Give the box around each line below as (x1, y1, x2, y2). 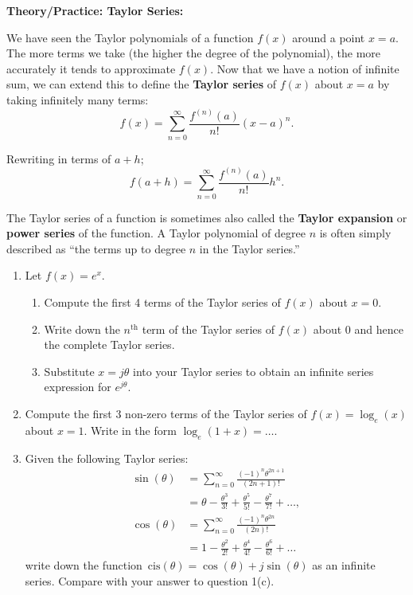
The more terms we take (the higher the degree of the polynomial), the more (6, 45, 380, 61)
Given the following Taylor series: (25, 449, 189, 466)
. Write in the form (84, 421, 177, 438)
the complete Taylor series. (44, 336, 175, 353)
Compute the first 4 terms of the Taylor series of (44, 294, 281, 310)
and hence (354, 320, 403, 337)
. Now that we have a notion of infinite (210, 60, 399, 76)
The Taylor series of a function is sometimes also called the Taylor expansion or (6, 209, 407, 225)
